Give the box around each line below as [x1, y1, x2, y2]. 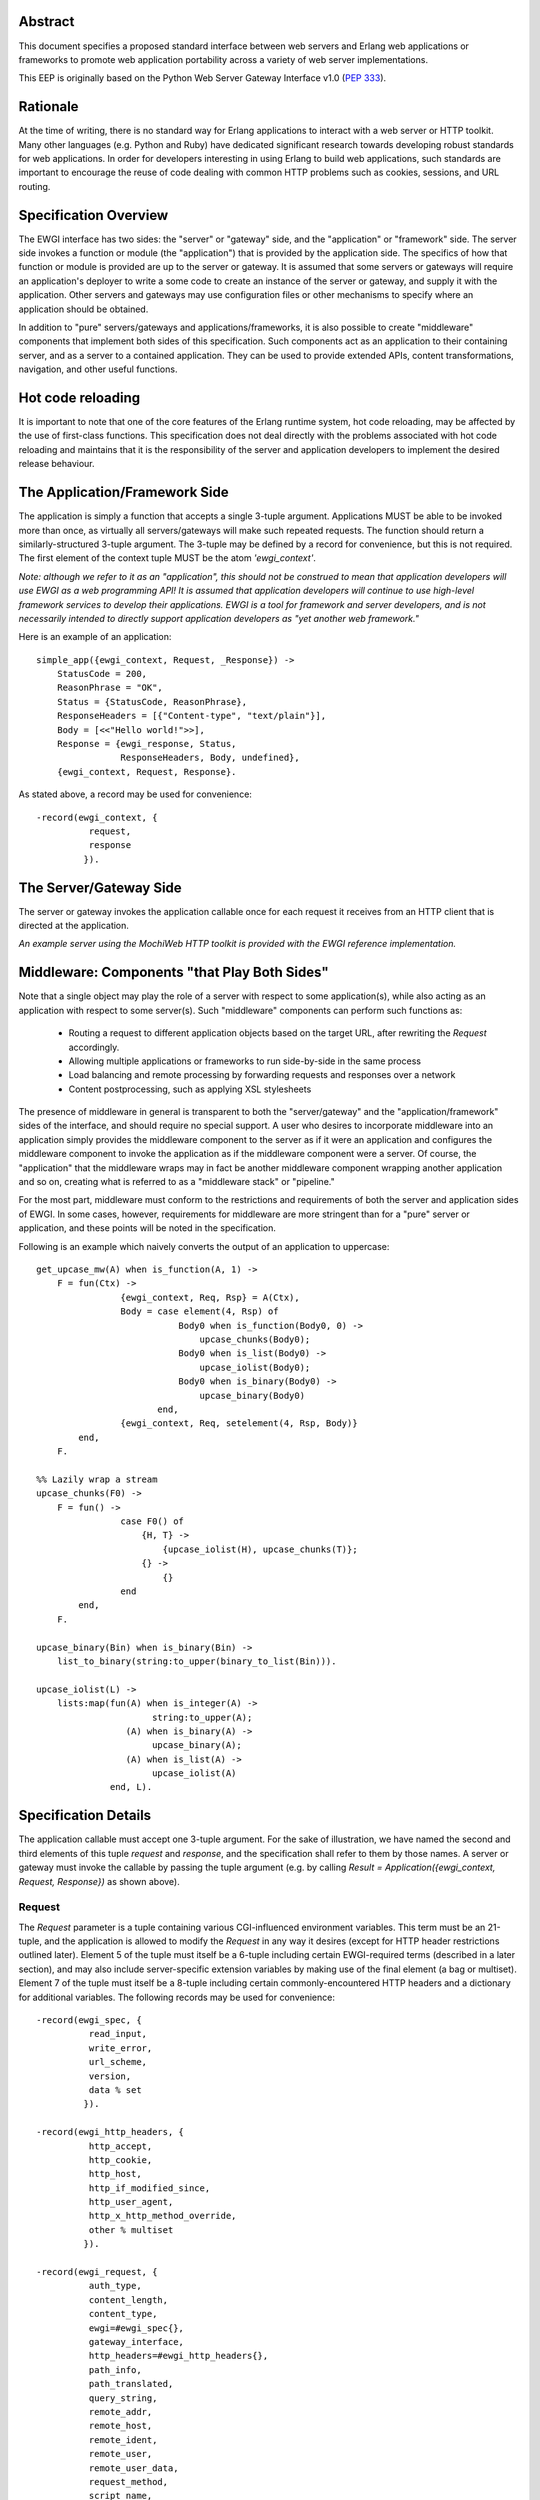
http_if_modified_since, [88, 2182, 211, 2194]
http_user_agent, [88, 2196, 174, 2208]
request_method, [88, 2476, 169, 2487]
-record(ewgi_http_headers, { [36, 2126, 185, 2138]
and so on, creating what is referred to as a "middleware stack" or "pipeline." [18, 1176, 335, 1188]
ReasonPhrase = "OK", [56, 682, 164, 694]
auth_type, [88, 2280, 142, 2292]
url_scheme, [88, 2056, 148, 2068]
